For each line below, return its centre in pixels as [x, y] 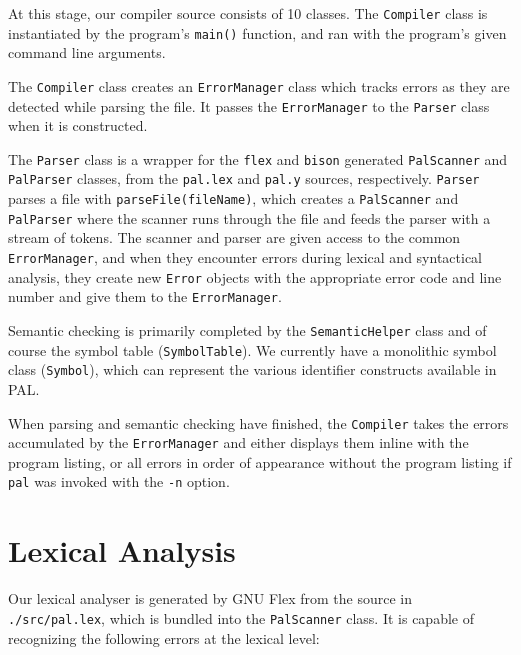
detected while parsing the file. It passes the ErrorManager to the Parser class [249, 105]
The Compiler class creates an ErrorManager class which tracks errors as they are [259, 85]
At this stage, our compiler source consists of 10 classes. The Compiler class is [248, 13]
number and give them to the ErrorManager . [145, 296]
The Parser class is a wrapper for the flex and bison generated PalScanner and [258, 158]
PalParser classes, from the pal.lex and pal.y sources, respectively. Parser [244, 178]
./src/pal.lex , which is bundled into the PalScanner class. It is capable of [241, 617]
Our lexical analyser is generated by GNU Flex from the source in [210, 598]
